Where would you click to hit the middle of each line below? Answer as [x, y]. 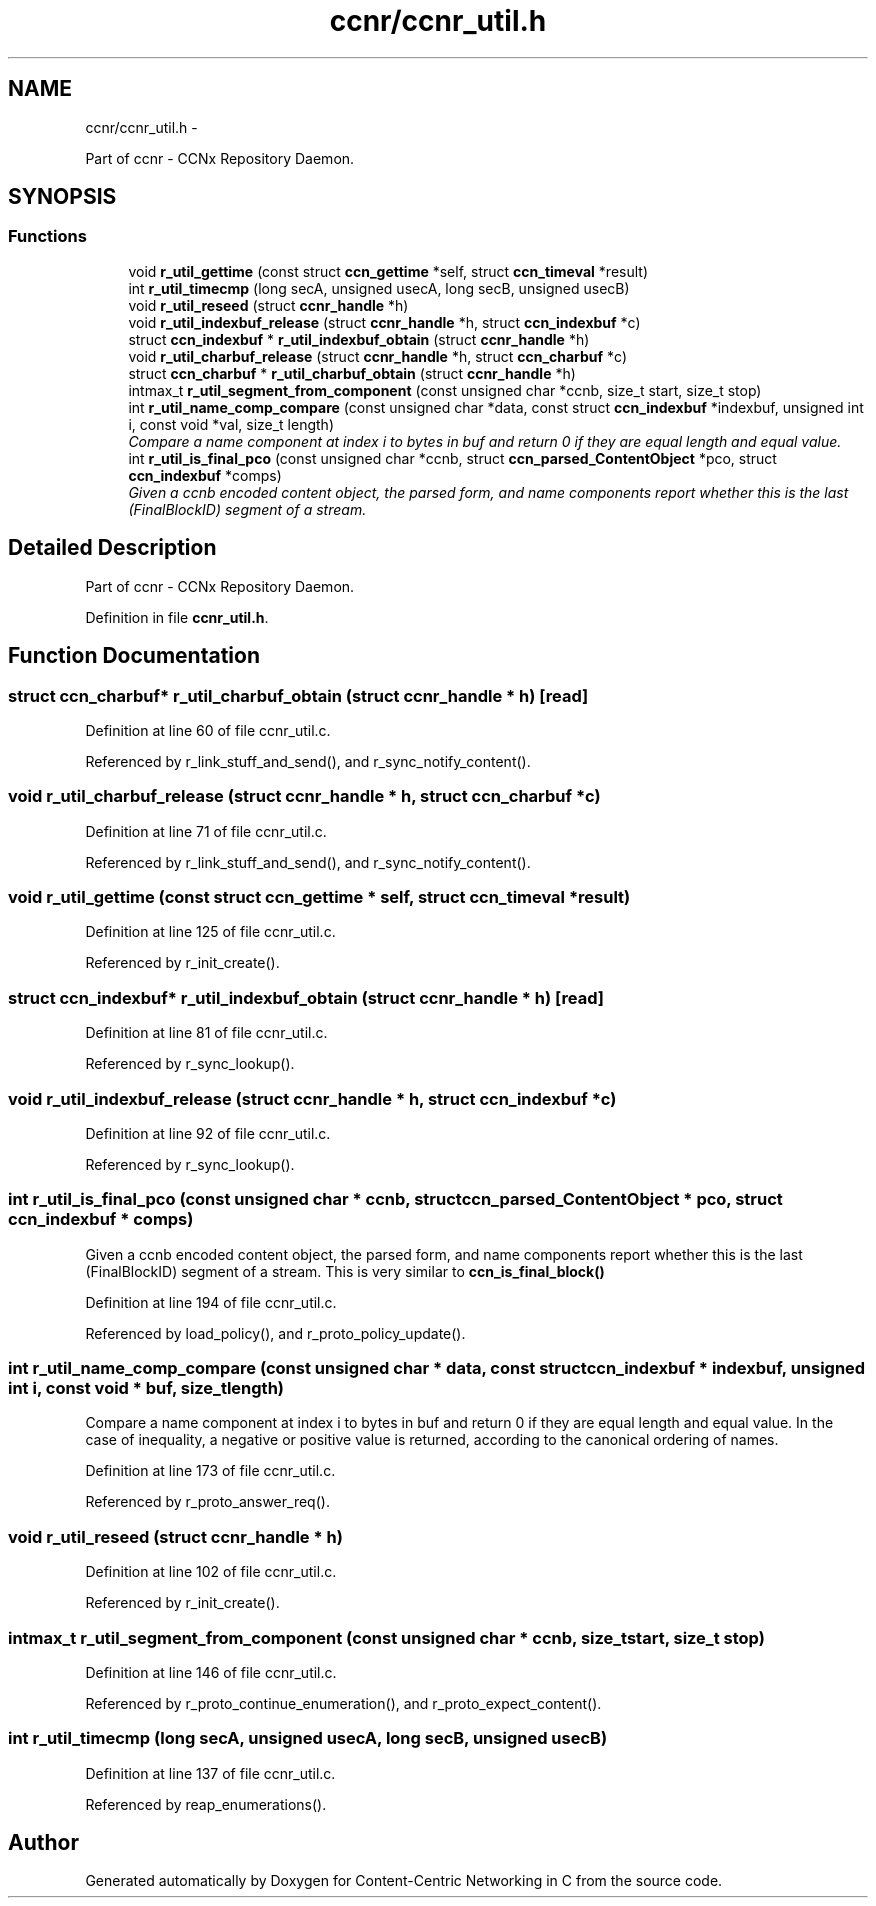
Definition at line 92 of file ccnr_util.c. [208, 1133]
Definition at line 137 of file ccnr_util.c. [210, 1773]
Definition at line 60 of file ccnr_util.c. [208, 730]
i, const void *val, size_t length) [231, 424]
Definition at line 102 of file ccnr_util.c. [211, 1572]
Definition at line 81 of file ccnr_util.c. [206, 1033]
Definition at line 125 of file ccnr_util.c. [210, 932]
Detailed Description [112, 548]
